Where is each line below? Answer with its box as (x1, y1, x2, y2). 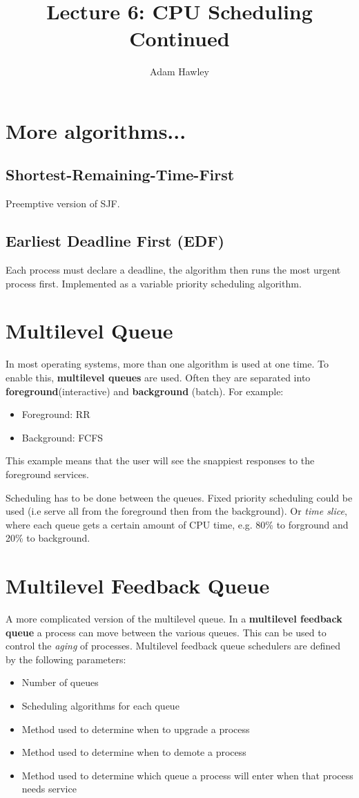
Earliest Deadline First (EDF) (6, 230, 224, 251)
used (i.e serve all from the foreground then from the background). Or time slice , (6, 504, 347, 518)
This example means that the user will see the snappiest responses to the (6, 453, 315, 468)
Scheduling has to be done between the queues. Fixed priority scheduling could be (6, 490, 353, 504)
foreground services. (6, 466, 89, 481)
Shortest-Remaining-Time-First (6, 164, 235, 185)
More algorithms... (6, 116, 186, 144)
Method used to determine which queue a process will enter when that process (21, 768, 353, 782)
